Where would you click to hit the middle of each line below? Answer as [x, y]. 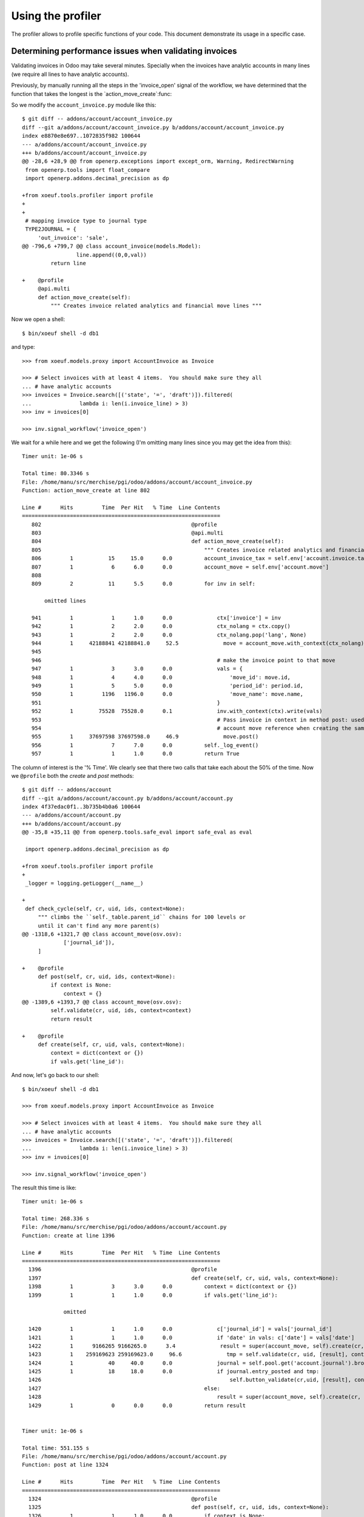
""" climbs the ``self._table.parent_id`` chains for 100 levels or [142, 917]
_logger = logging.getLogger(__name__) [84, 883]
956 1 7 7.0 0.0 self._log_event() [145, 745]
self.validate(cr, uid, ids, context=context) [121, 1011]
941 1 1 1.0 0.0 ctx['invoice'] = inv [156, 618]
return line [68, 263]
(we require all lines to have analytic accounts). [70, 74]
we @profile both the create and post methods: [72, 775]
